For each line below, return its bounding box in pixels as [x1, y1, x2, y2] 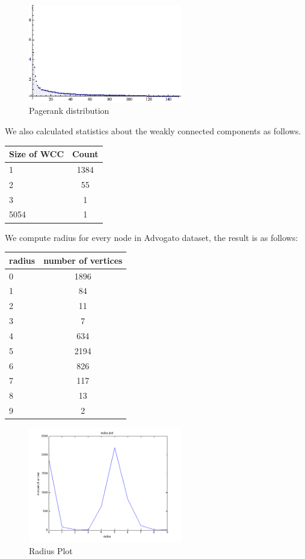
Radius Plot [29, 545, 73, 557]
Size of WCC [9, 148, 64, 160]
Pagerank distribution [29, 104, 109, 117]
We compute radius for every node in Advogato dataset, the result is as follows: [5, 231, 298, 243]
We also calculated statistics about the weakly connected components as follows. [5, 125, 301, 137]
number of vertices [43, 254, 123, 266]
